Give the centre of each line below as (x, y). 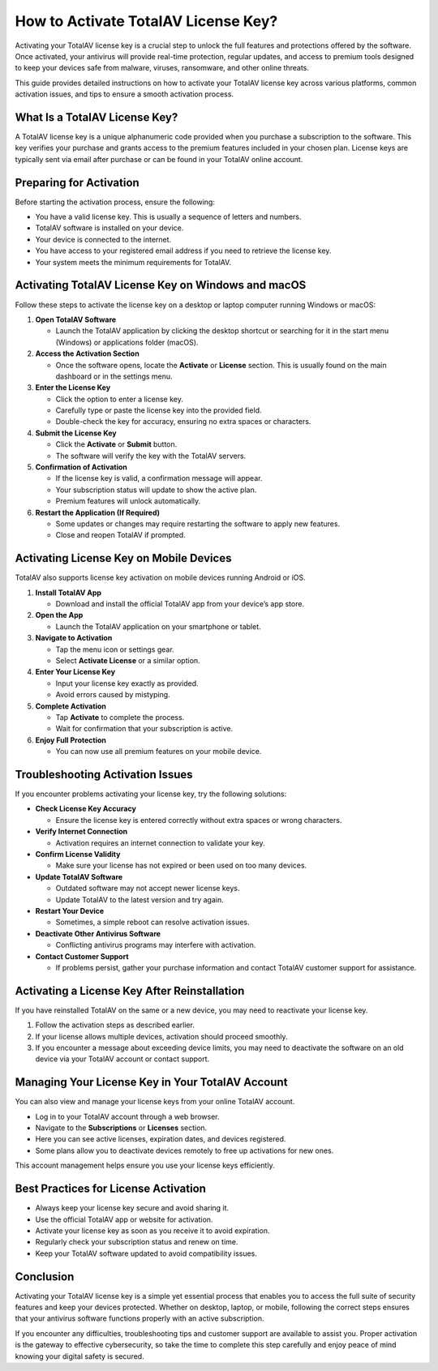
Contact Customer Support (82, 956)
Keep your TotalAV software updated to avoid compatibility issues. (146, 1253)
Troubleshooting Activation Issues (104, 774)
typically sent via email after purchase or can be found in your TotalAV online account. (159, 159)
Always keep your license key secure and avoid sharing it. (132, 1208)
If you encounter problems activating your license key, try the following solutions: (151, 794)
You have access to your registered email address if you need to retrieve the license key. (183, 251)
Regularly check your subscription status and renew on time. (137, 1242)
